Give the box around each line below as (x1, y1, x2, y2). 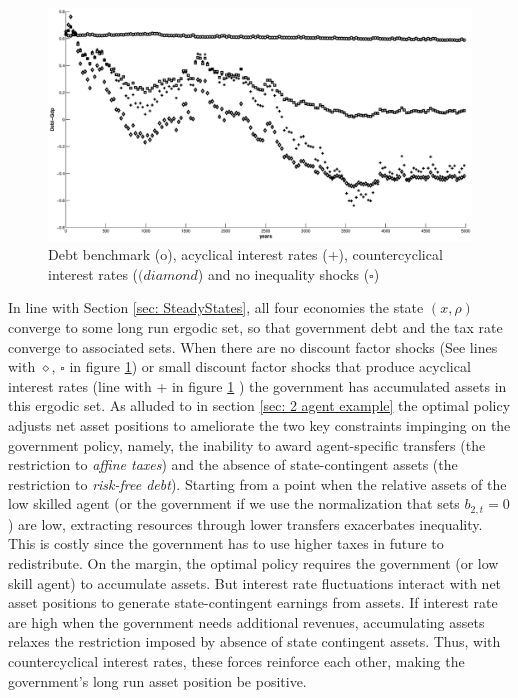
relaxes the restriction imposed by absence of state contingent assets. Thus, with (8, 631, 501, 652)
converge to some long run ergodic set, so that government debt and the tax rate (8, 317, 503, 338)
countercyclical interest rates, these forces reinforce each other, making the (8, 651, 465, 672)
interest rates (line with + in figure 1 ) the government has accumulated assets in (8, 375, 507, 396)
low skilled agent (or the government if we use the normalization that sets (8, 493, 460, 514)
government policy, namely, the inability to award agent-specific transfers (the (8, 434, 486, 455)
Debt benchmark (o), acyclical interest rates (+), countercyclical (48, 244, 443, 265)
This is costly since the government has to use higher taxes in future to (8, 533, 444, 554)
